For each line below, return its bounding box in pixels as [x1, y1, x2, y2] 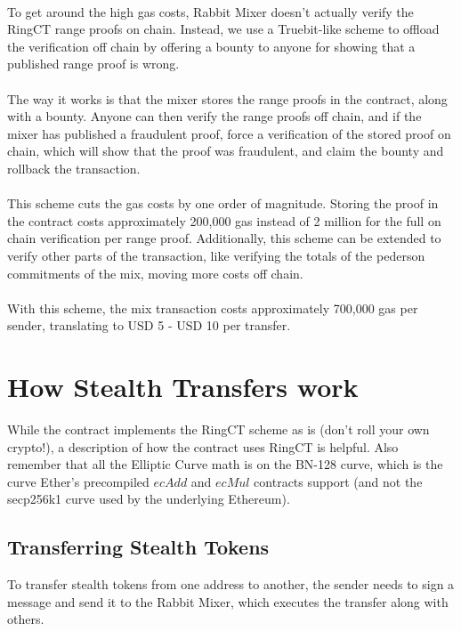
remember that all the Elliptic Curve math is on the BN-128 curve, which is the [7, 455, 443, 473]
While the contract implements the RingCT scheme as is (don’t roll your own [7, 420, 430, 438]
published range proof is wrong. [7, 54, 180, 73]
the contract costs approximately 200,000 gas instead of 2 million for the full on [7, 211, 441, 230]
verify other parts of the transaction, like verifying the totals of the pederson [7, 246, 425, 264]
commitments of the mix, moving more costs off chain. [7, 263, 303, 282]
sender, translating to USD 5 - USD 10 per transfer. [7, 316, 291, 335]
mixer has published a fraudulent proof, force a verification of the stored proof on [7, 124, 451, 142]
